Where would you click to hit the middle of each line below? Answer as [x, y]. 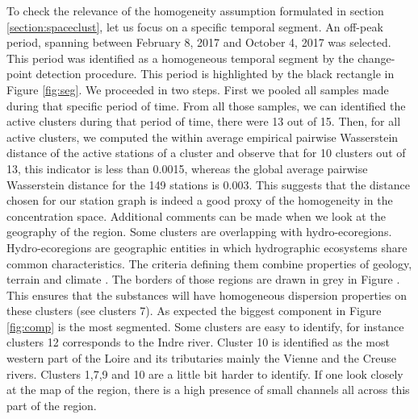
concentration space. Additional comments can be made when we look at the [196, 216]
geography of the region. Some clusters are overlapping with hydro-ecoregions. [199, 232]
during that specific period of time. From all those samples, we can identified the [206, 105]
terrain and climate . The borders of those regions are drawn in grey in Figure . [203, 279]
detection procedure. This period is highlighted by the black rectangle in [215, 74]
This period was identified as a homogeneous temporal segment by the [180, 58]
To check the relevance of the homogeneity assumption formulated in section [195, 10]
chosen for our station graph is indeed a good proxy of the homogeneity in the [200, 200]
